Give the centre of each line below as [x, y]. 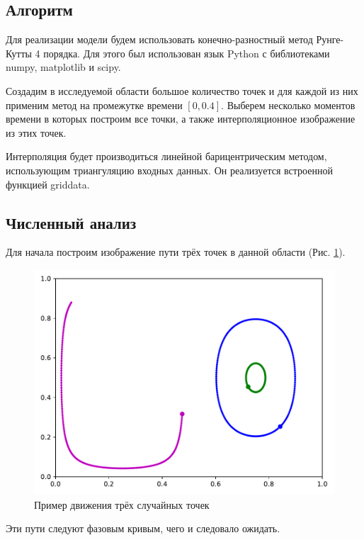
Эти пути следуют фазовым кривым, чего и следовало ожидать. [143, 528]
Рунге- [330, 39]
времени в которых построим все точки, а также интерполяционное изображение [181, 119]
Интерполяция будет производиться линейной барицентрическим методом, [166, 156]
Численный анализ [71, 222]
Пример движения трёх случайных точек [122, 504]
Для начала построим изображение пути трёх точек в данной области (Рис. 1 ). [176, 252]
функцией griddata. [48, 184]
